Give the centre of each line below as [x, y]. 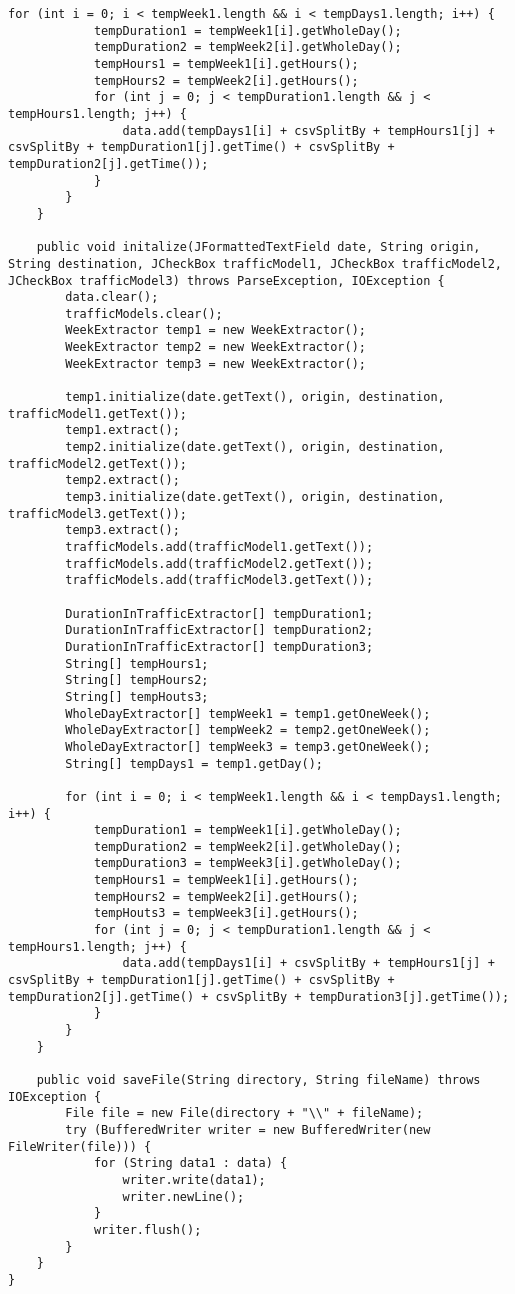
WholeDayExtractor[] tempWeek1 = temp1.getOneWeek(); [248, 713]
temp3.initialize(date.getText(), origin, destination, [255, 497]
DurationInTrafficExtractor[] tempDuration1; [219, 613]
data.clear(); [112, 297]
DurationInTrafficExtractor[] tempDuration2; [219, 630]
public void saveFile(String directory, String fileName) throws [258, 1080]
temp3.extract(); [122, 530]
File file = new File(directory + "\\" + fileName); [244, 1113]
